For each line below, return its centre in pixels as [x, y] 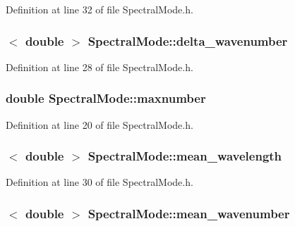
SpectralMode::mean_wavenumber [189, 213]
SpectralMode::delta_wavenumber [188, 40]
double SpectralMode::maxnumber [106, 98]
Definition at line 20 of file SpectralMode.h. [100, 124]
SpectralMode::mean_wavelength [185, 156]
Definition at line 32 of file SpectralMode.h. [100, 9]
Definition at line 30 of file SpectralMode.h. [100, 182]
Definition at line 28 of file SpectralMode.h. [100, 67]
